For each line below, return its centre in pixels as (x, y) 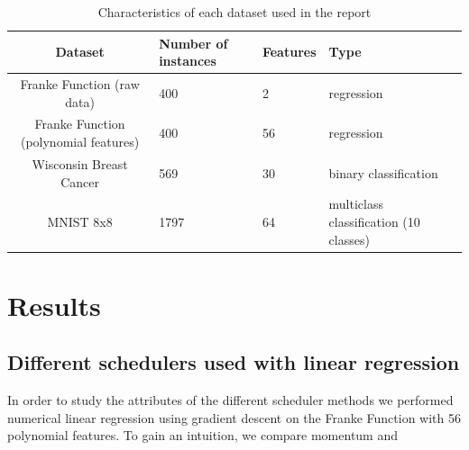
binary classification (383, 172)
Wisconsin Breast (80, 163)
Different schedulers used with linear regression (234, 362)
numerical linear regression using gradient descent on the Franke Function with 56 (234, 417)
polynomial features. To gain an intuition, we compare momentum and (203, 435)
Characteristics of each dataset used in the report (234, 12)
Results (54, 305)
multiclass (356, 204)
